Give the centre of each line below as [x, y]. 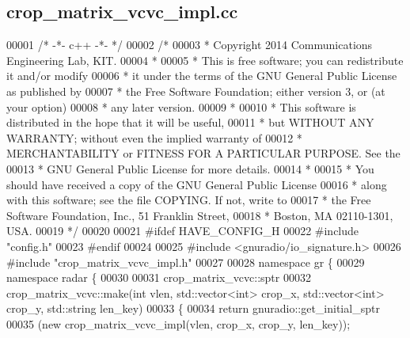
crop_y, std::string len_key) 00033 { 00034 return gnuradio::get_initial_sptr [193, 308]
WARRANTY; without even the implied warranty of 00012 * [154, 137]
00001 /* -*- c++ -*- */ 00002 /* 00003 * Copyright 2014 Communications [190, 45]
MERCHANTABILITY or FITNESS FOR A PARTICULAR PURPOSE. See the [203, 153]
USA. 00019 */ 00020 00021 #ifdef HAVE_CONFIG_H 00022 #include [183, 231]
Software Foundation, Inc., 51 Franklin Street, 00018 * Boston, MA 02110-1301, [200, 215]
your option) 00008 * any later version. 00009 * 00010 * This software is [181, 106]
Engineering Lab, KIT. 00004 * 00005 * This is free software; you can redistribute [205, 60]
